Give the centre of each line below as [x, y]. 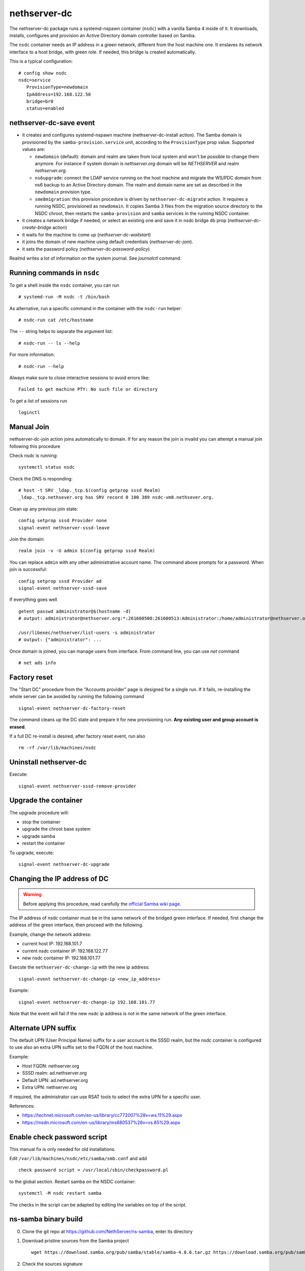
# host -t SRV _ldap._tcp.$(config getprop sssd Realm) [89, 490]
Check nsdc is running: [34, 456]
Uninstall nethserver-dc [48, 762]
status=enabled [45, 109]
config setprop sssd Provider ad [60, 581]
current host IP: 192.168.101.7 [52, 944]
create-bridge [37, 228]
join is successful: [28, 569]
